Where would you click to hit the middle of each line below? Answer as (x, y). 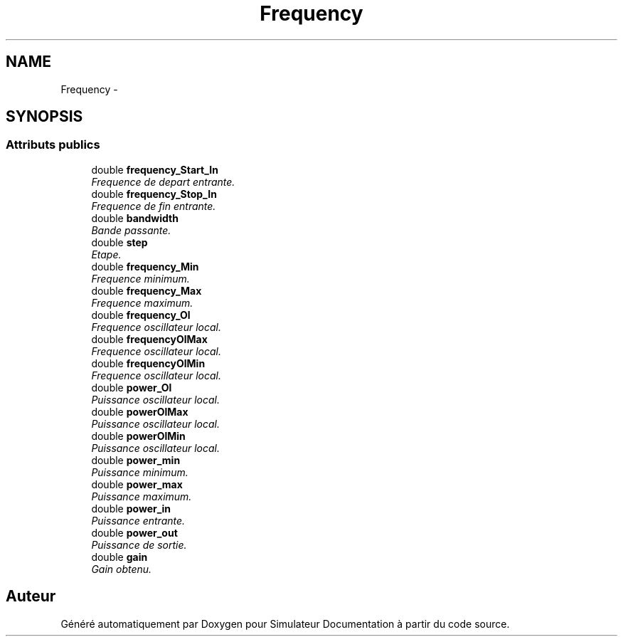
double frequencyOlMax (149, 339)
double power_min (136, 460)
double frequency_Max (147, 290)
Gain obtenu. (122, 569)
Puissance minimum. (140, 472)
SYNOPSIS (44, 117)
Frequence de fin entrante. (154, 206)
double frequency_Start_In (155, 169)
